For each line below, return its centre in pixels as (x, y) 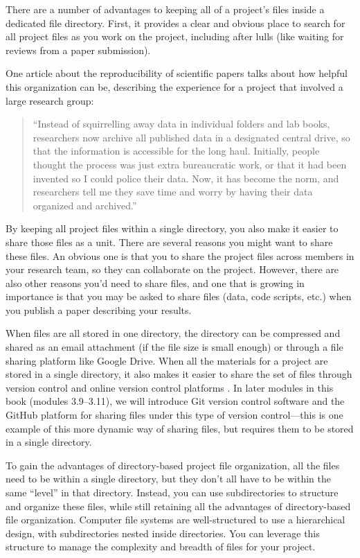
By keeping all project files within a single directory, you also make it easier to (172, 228)
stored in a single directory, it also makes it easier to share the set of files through (179, 374)
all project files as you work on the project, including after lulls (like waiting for (175, 36)
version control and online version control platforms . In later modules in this (170, 387)
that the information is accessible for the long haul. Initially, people (176, 151)
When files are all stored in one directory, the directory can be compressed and (173, 333)
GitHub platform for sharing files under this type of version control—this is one (174, 415)
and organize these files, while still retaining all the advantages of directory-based (178, 506)
